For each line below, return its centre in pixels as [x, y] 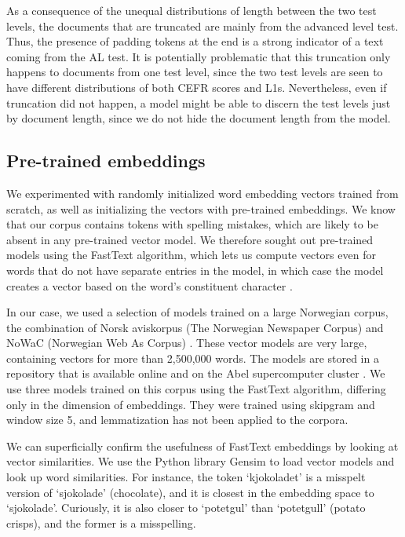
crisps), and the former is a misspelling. [101, 522]
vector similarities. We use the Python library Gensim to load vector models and [201, 461]
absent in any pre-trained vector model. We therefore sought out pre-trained [190, 239]
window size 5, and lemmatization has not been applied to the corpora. [177, 420]
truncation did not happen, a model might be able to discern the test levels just [199, 102]
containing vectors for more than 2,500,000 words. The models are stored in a [193, 358]
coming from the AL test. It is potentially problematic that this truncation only [199, 56]
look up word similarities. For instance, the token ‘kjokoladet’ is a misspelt [186, 477]
